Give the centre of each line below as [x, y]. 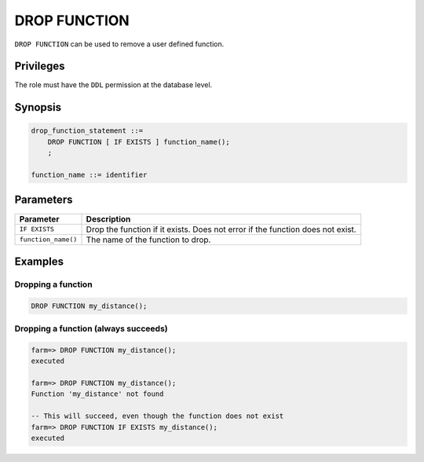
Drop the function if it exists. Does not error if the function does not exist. [221, 229]
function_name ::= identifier [89, 175]
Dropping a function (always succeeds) [91, 328]
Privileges [40, 66]
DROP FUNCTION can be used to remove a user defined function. [119, 44]
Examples [39, 261]
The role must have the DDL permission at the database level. [113, 85]
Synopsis [38, 107]
